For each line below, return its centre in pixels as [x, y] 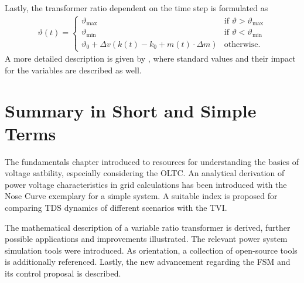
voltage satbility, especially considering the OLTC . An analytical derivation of [145, 173]
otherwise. [242, 44]
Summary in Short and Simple [131, 110]
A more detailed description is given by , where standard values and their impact [150, 58]
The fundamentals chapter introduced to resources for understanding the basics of [152, 161]
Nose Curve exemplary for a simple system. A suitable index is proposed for [141, 196]
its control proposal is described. [63, 273]
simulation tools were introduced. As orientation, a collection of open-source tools [151, 250]
